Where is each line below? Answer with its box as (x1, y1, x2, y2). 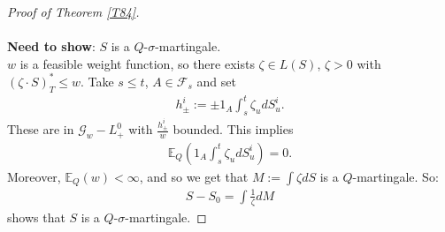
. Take (80, 71, 114, 90)
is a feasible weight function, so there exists (19, 54, 255, 72)
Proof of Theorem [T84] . (7, 3, 140, 20)
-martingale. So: (352, 167, 439, 185)
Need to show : (7, 37, 96, 56)
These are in (7, 120, 74, 138)
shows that (7, 207, 65, 226)
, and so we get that (139, 167, 249, 185)
